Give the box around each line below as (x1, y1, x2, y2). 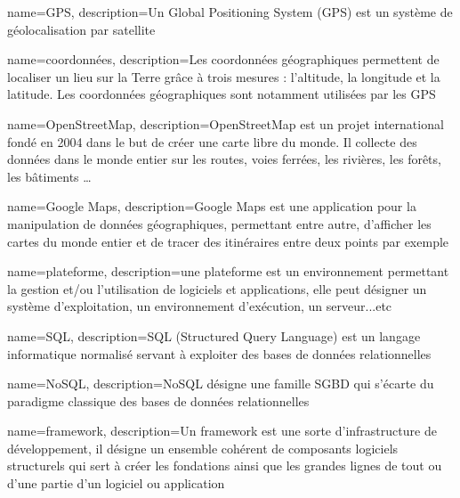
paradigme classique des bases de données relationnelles (7, 391, 310, 410)
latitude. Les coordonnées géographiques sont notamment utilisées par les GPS (7, 85, 436, 103)
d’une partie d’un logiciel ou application (7, 474, 225, 493)
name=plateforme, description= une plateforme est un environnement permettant (7, 262, 449, 281)
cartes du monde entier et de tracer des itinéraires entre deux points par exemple (7, 232, 449, 250)
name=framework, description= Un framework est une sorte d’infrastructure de (7, 421, 437, 440)
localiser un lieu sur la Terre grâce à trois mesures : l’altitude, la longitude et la (7, 67, 440, 86)
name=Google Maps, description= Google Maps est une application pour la (7, 197, 416, 216)
